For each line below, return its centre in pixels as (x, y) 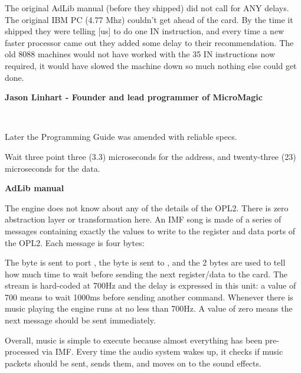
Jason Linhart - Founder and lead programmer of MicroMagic (134, 97)
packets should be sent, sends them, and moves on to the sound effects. (133, 363)
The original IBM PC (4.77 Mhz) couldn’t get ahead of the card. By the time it (149, 19)
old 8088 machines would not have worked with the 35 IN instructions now (140, 54)
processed (22, 351)
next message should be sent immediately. (80, 320)
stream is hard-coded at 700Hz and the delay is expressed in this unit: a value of (150, 285)
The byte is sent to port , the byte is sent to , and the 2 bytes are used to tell (145, 262)
